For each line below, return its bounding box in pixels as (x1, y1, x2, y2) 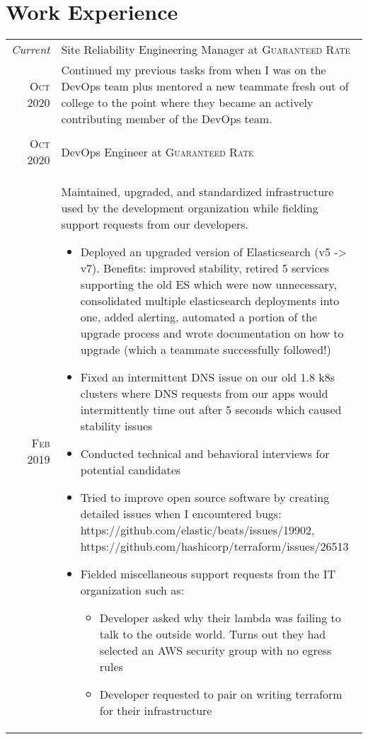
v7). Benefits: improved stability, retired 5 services (80, 260, 330, 277)
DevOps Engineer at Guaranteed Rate (61, 143, 254, 160)
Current (11, 41, 50, 58)
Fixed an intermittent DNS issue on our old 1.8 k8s (80, 369, 335, 386)
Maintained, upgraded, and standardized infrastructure (61, 183, 334, 200)
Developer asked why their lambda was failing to (99, 609, 341, 626)
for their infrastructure (99, 702, 212, 719)
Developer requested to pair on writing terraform (99, 686, 343, 703)
